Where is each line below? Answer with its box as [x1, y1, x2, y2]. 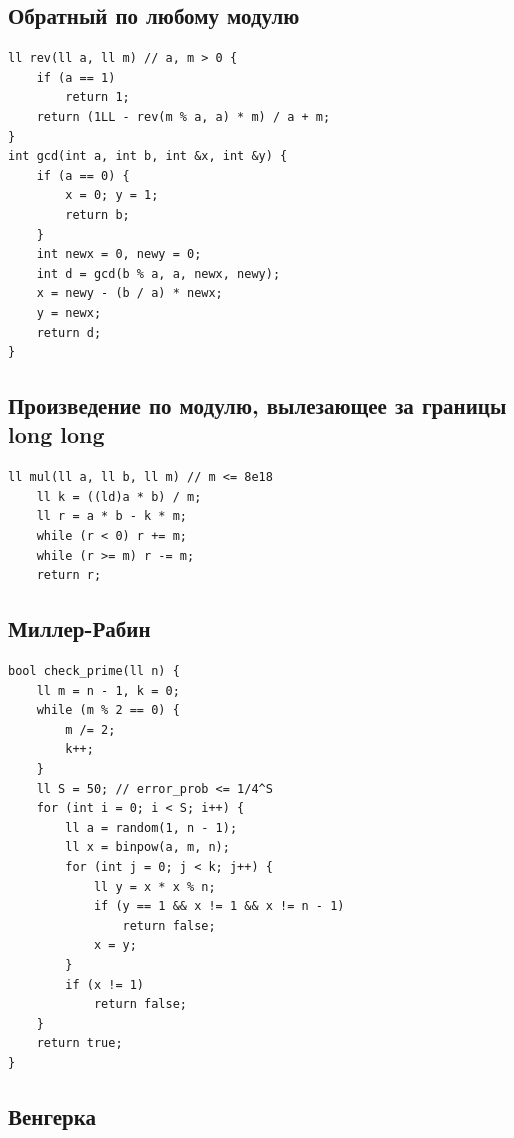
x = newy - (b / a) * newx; [36, 286, 223, 301]
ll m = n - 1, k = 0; [36, 683, 180, 698]
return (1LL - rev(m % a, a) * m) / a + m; [36, 109, 331, 124]
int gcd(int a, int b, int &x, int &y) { [8, 149, 288, 164]
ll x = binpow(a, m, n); [65, 840, 230, 855]
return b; [65, 207, 130, 222]
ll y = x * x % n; [93, 879, 216, 894]
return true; [36, 1036, 123, 1051]
